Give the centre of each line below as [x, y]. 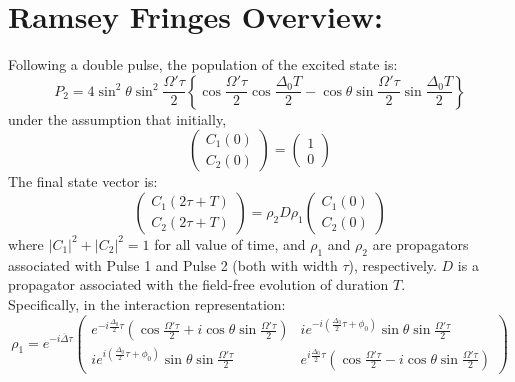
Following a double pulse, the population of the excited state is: [203, 64]
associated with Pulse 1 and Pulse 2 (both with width [173, 264]
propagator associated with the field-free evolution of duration [198, 284]
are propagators [420, 243]
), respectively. [392, 264]
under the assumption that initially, [117, 118]
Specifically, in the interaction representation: [147, 303]
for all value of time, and [230, 243]
